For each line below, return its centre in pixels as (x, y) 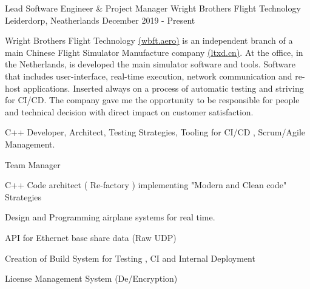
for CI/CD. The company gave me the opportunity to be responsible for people (152, 100)
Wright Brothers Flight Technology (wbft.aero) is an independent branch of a (149, 40)
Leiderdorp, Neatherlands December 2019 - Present (100, 20)
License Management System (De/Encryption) (91, 278)
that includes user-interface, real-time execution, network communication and (149, 76)
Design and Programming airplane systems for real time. (110, 217)
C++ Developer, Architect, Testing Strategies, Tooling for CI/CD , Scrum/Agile (155, 132)
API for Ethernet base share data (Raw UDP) (91, 237)
